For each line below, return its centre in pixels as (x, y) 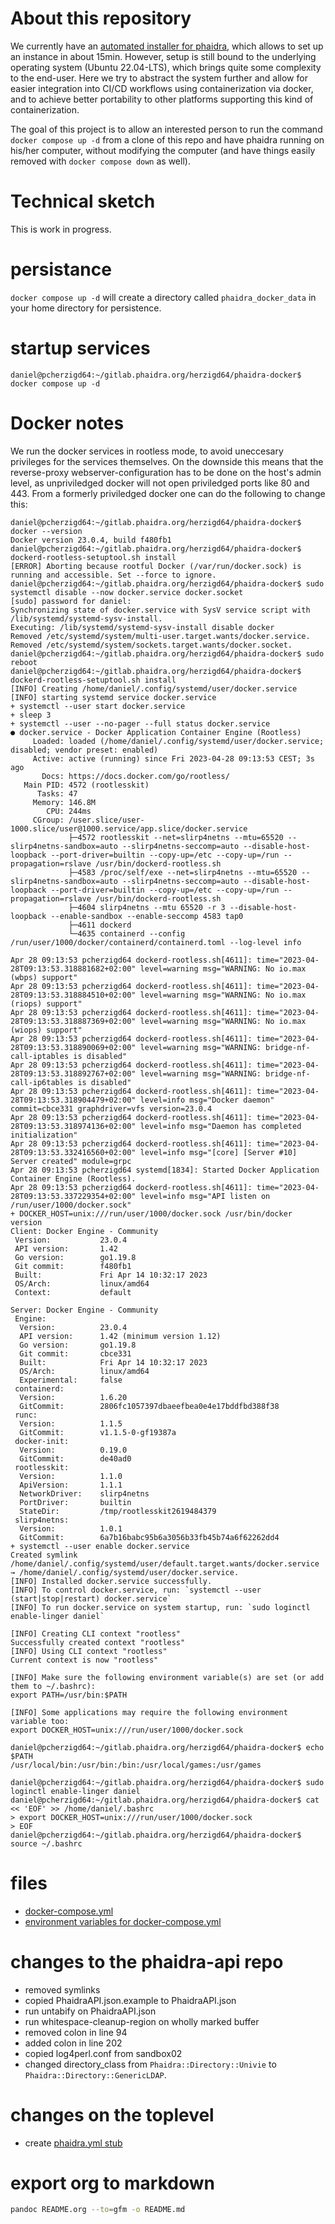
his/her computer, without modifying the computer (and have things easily (163, 150)
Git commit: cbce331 (75, 1353)
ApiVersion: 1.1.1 (71, 1485)
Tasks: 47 (57, 793)
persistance (61, 269)
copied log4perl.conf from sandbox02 (103, 2053)
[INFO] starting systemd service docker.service (113, 697)
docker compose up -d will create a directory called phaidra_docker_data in (163, 297)
